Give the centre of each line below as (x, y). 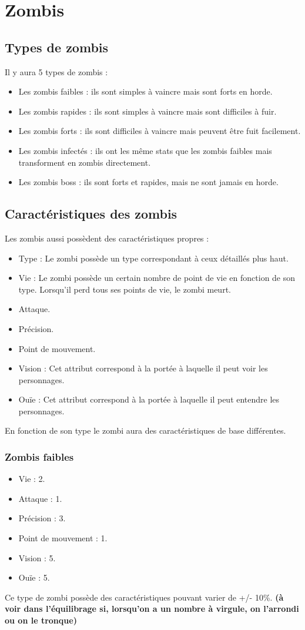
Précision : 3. (42, 518)
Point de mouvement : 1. (63, 538)
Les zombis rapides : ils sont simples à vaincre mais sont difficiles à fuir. (148, 111)
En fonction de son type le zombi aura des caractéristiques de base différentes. (145, 430)
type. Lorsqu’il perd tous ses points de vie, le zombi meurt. (125, 289)
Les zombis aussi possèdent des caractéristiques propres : (107, 238)
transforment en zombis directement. (85, 162)
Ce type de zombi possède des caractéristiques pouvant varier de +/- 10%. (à (144, 597)
